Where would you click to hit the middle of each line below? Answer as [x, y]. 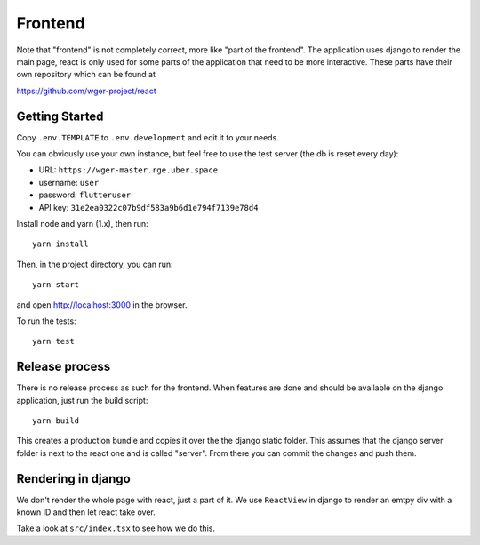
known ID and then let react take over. [86, 512]
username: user [69, 182]
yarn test [53, 341]
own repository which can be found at [86, 75]
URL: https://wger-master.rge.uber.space [128, 170]
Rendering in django [73, 479]
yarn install [60, 244]
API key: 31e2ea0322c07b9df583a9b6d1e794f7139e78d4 [148, 207]
